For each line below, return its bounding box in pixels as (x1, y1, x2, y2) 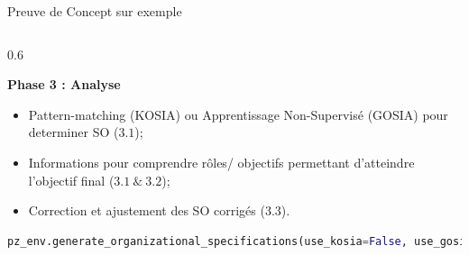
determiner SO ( (28, 123, 119, 141)
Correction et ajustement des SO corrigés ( (28, 201, 265, 220)
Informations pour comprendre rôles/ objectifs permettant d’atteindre (28, 152, 415, 171)
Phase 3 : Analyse (7, 75, 121, 94)
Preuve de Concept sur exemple (7, 2, 182, 20)
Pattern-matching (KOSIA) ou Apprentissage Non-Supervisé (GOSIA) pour (28, 105, 448, 123)
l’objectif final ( (28, 170, 115, 189)
